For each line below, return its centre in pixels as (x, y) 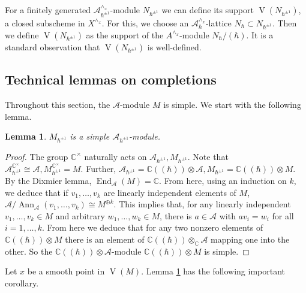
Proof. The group (37, 156)
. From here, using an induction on (223, 180)
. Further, (98, 168)
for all (283, 215)
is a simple (90, 136)
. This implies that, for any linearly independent (202, 204)
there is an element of (105, 239)
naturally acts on (115, 156)
